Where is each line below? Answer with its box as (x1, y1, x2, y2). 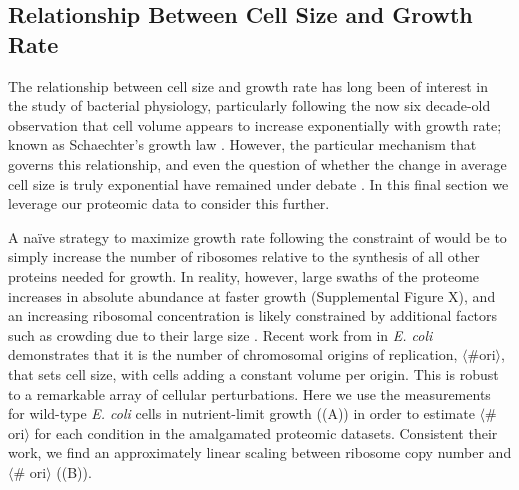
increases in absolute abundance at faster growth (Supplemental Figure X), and (8, 285, 496, 306)
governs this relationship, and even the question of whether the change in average (8, 153, 507, 174)
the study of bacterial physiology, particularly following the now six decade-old (8, 95, 491, 116)
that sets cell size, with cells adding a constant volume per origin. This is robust (8, 363, 499, 384)
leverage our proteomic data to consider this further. (8, 193, 330, 214)
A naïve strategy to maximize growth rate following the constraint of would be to (8, 226, 507, 247)
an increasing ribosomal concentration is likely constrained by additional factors (8, 305, 498, 326)
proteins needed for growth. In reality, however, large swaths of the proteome (8, 265, 480, 286)
